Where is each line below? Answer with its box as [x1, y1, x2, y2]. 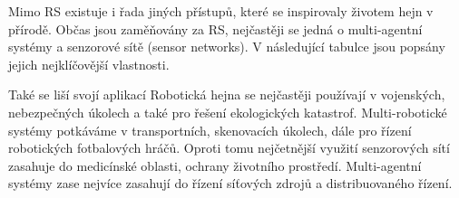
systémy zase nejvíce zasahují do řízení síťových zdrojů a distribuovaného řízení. [8, 174, 453, 193]
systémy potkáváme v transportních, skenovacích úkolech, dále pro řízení [8, 120, 412, 139]
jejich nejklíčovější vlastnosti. [8, 54, 170, 73]
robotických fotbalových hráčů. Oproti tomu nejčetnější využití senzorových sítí [8, 138, 450, 157]
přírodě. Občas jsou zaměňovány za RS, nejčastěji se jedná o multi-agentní [8, 19, 423, 38]
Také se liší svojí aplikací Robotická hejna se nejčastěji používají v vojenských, [8, 85, 445, 104]
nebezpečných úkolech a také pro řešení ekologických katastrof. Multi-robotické [8, 102, 447, 121]
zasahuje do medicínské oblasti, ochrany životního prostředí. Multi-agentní [8, 156, 422, 174]
